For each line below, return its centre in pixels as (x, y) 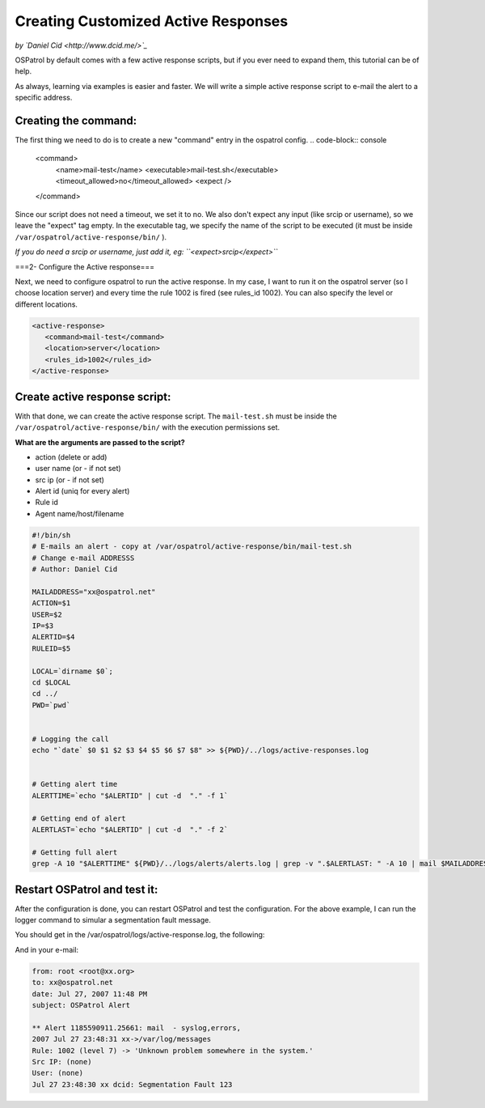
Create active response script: (93, 397)
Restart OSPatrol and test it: (86, 889)
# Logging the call (70, 739)
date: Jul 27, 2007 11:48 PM (90, 994)
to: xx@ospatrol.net (72, 983)
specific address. (44, 98)
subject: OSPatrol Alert (81, 1005)
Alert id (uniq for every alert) (82, 491)
